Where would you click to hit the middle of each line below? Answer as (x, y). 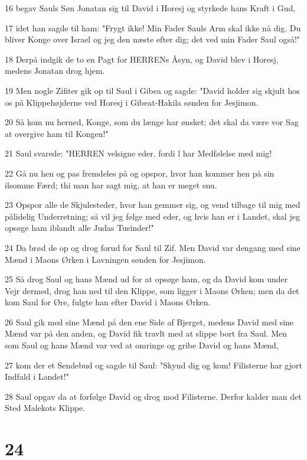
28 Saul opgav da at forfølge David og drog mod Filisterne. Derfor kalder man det (153, 396)
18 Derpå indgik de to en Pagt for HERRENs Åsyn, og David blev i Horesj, (142, 59)
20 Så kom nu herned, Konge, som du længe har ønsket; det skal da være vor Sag (152, 122)
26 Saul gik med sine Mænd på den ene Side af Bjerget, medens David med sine (149, 322)
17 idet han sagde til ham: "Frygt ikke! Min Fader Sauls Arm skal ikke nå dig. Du (153, 27)
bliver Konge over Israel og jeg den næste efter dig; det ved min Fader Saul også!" (153, 39)
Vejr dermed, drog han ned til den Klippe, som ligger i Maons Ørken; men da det (152, 290)
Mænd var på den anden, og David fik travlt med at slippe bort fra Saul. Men (146, 333)
